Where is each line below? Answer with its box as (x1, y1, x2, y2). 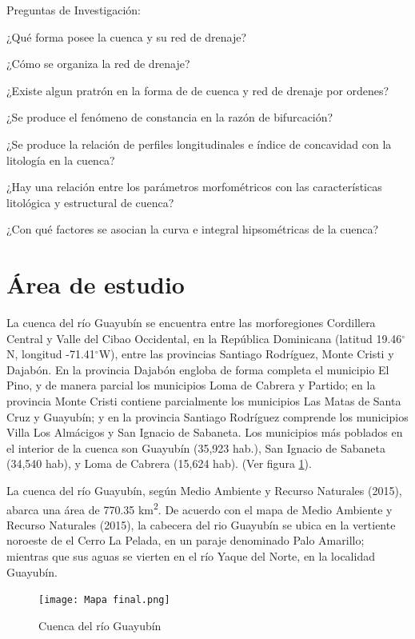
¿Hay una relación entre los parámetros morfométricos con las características (6, 178, 382, 195)
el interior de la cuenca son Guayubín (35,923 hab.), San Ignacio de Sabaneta (6, 439, 385, 456)
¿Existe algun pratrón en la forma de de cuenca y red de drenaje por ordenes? (6, 82, 389, 98)
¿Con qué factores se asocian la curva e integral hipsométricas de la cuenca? (6, 221, 379, 238)
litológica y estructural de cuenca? (6, 194, 174, 210)
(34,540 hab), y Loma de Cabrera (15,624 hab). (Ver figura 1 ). (6, 455, 312, 472)
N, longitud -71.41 (6, 345, 95, 362)
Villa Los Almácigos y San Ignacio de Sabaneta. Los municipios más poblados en (6, 424, 403, 441)
